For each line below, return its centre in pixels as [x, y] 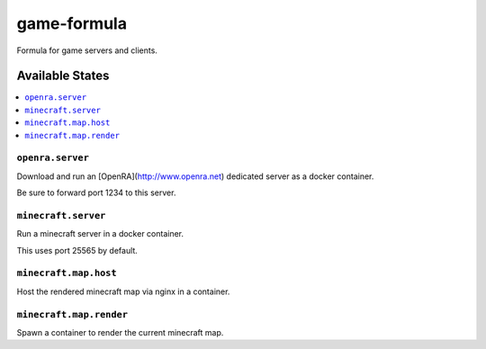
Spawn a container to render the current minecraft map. [120, 332]
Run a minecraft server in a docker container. [100, 234]
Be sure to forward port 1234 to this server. [96, 192]
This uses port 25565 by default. [77, 250]
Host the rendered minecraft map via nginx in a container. [123, 291]
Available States [63, 76]
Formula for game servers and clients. [87, 50]
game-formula [72, 23]
